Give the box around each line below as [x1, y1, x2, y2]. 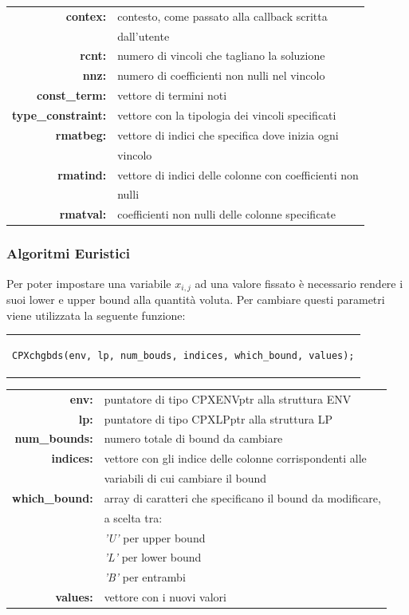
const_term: [37, 87, 107, 104]
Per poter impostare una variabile [6, 274, 171, 291]
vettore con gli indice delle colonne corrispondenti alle [104, 450, 367, 467]
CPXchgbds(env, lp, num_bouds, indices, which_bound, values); [12, 349, 355, 361]
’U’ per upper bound [104, 529, 206, 546]
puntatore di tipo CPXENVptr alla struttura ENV [104, 390, 352, 407]
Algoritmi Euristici [6, 243, 131, 263]
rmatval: [59, 206, 107, 223]
